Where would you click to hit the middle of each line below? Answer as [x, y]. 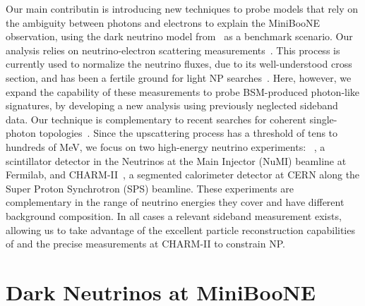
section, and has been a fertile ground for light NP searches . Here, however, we [179, 77]
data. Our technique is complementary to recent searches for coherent [156, 119]
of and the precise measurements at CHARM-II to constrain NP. [145, 244]
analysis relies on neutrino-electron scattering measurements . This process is [173, 50]
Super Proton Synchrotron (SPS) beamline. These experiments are [150, 188]
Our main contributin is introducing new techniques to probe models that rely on [182, 8]
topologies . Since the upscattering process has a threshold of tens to [189, 133]
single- [323, 119]
